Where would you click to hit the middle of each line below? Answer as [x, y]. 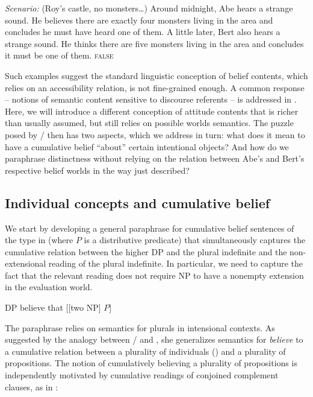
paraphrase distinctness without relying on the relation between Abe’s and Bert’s [155, 158]
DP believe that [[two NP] [53, 307]
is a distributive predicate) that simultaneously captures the [195, 240]
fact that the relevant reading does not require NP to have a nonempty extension [154, 275]
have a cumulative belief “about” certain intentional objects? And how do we [147, 146]
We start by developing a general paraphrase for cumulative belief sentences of [150, 228]
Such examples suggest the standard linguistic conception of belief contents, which [156, 75]
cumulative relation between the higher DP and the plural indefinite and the [146, 251]
